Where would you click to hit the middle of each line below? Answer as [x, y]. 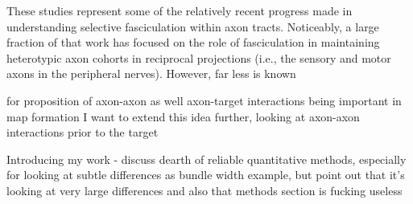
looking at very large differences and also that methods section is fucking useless [204, 190]
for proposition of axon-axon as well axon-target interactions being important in [204, 100]
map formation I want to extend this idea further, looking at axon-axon [183, 116]
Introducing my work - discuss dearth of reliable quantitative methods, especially [206, 159]
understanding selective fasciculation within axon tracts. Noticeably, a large [193, 26]
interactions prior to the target [83, 132]
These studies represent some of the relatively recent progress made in [180, 10]
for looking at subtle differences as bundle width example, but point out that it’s [206, 175]
